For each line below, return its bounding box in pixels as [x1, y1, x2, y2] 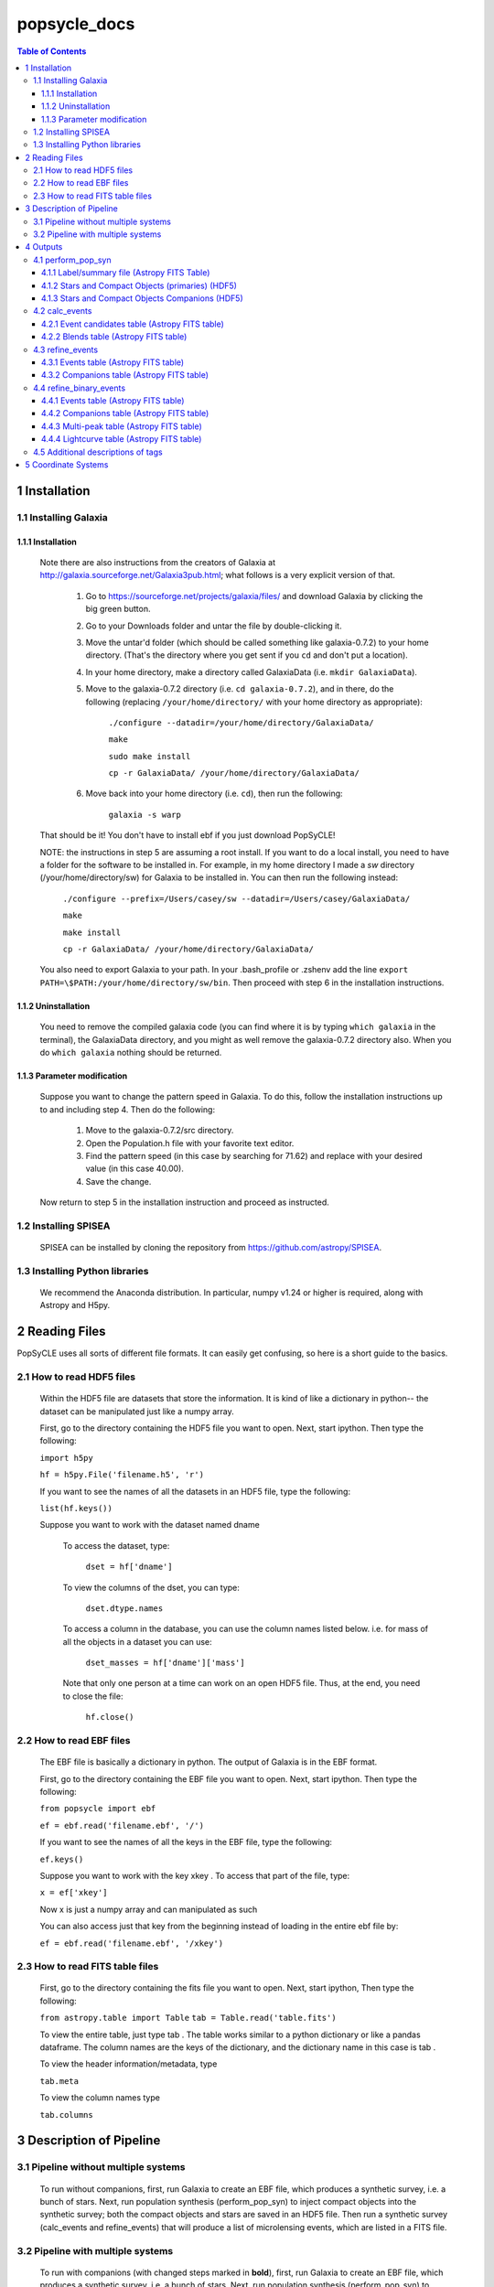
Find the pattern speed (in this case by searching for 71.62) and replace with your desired [85, 1150, 423, 1161]
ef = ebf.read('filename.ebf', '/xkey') [39, 1938, 224, 1949]
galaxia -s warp [108, 810, 182, 820]
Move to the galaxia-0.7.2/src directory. [85, 1125, 234, 1136]
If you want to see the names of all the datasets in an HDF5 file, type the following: [39, 1486, 351, 1497]
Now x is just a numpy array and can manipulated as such [39, 1904, 258, 1915]
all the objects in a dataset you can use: [62, 1636, 212, 1647]
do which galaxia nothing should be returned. [39, 1047, 222, 1058]
